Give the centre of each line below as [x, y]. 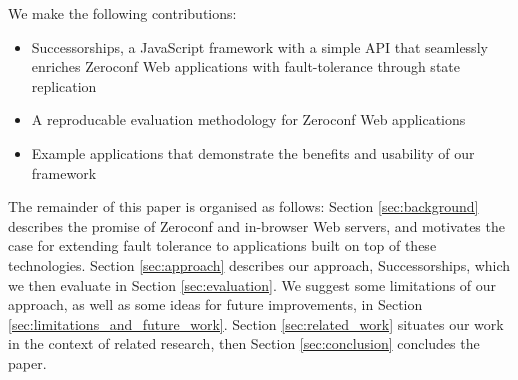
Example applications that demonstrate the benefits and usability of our [253, 152]
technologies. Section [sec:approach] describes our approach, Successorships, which [259, 264]
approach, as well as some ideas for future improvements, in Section [215, 304]
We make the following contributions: [122, 13]
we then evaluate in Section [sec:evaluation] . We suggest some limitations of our [252, 284]
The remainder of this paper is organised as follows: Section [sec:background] [243, 206]
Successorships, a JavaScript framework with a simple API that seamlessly [259, 46]
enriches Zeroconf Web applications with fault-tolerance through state [245, 66]
